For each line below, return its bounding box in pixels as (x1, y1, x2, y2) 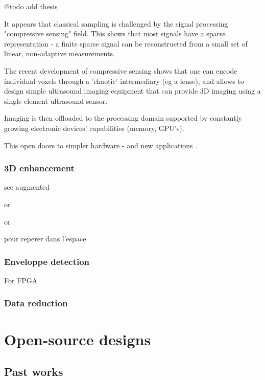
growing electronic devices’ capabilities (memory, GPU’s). (4, 122, 184, 133)
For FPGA (4, 275, 38, 285)
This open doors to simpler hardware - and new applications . (4, 140, 198, 150)
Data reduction (4, 297, 68, 309)
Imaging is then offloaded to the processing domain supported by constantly (4, 113, 242, 123)
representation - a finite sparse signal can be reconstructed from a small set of (4, 38, 248, 49)
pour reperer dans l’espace (4, 233, 86, 244)
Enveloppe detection (4, 255, 90, 267)
